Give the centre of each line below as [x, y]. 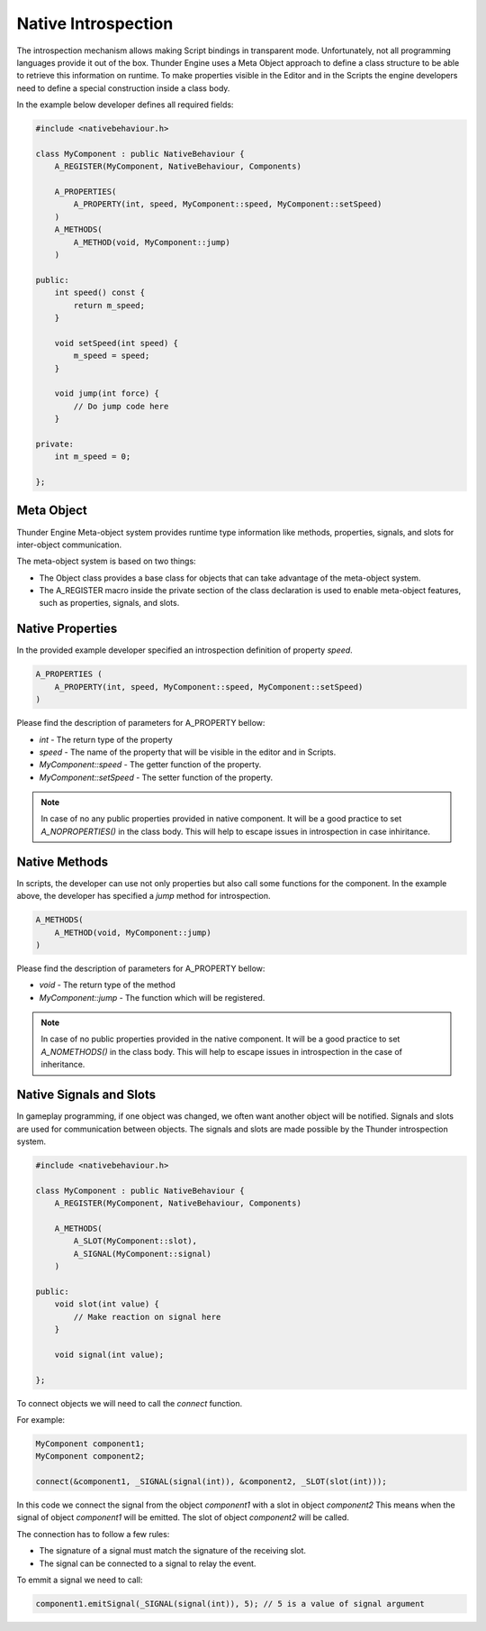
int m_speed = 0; [93, 457]
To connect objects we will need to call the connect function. [130, 1403]
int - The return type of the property [106, 739]
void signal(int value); [109, 1354]
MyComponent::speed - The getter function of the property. [150, 765]
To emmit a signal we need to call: [80, 1580]
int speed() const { [100, 293]
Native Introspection [95, 23]
